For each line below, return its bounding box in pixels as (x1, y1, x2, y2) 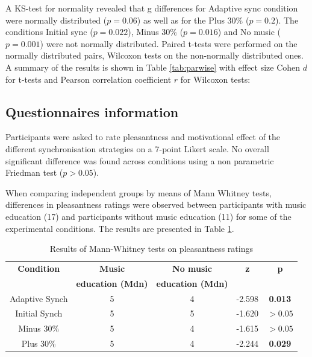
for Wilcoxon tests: (180, 72, 251, 85)
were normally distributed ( (5, 13, 107, 26)
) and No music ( (217, 25, 281, 38)
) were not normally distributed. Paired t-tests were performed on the (40, 37, 298, 50)
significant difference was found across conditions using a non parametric (5, 154, 274, 167)
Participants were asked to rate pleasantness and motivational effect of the (5, 130, 281, 143)
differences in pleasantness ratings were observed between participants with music (5, 198, 307, 211)
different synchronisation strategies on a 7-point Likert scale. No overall (5, 142, 269, 155)
